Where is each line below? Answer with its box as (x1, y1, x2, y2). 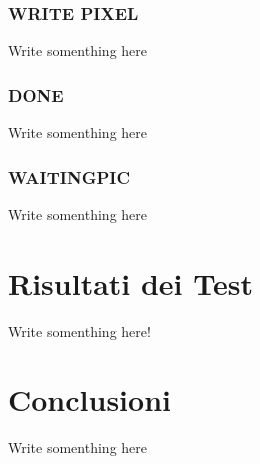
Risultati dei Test (8, 262, 253, 303)
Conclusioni (8, 379, 171, 420)
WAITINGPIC (8, 164, 131, 189)
